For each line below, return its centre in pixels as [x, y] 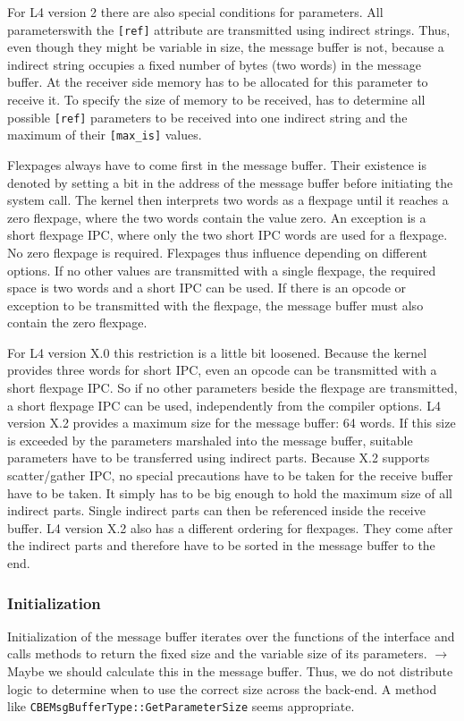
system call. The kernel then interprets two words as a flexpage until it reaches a [228, 200]
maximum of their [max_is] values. [105, 135]
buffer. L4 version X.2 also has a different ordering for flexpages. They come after [230, 527]
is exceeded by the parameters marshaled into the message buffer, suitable [210, 440]
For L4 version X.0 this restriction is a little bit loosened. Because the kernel [217, 352]
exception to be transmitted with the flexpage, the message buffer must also [215, 305]
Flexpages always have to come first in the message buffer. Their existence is [217, 164]
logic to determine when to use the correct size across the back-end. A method [222, 688]
